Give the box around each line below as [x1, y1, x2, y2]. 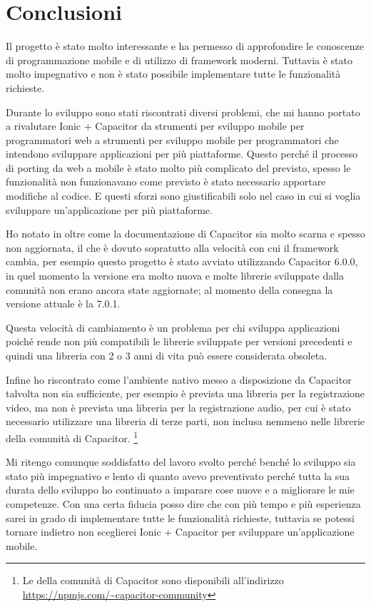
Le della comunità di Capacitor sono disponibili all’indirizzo [22, 573, 284, 588]
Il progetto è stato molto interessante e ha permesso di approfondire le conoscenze [6, 39, 364, 53]
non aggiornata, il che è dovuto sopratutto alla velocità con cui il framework [6, 240, 339, 255]
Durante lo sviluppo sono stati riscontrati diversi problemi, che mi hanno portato [6, 104, 360, 119]
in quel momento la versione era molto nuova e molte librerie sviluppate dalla [6, 268, 344, 283]
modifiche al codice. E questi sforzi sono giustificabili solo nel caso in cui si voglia [6, 188, 361, 203]
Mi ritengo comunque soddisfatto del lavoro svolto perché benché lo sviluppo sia [6, 454, 356, 469]
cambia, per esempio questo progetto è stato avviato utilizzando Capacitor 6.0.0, [6, 254, 358, 269]
